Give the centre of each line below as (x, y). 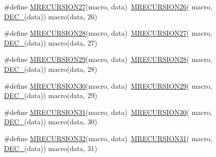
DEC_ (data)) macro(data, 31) (51, 148)
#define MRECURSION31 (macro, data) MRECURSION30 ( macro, (108, 112)
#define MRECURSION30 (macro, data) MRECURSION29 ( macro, (108, 85)
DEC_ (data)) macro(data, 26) (51, 16)
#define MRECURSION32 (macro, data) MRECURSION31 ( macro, (108, 138)
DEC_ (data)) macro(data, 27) (51, 42)
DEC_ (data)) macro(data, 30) (51, 122)
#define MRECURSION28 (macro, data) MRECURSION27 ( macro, (108, 33)
